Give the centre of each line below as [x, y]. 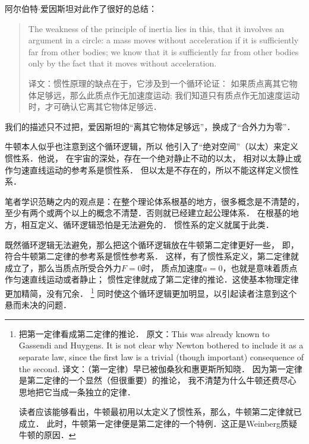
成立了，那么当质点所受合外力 [63, 267]
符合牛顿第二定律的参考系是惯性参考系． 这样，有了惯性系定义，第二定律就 [152, 256]
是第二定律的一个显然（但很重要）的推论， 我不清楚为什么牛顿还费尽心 [157, 380]
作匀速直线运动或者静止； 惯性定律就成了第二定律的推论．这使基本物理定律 [152, 279]
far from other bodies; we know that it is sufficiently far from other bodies [163, 51]
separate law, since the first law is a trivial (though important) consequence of [161, 356]
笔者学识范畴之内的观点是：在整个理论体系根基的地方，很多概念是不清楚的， [154, 201]
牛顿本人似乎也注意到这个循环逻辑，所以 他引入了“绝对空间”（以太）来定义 [152, 146]
